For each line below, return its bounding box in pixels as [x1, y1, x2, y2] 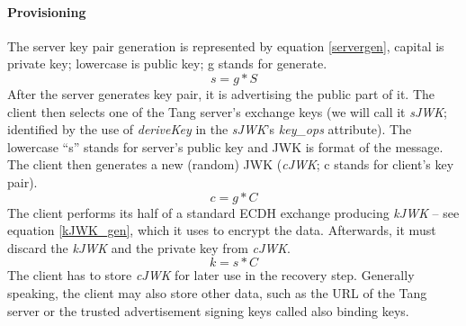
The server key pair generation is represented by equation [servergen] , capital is [7, 36, 444, 55]
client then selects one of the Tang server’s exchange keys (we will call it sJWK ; [7, 102, 447, 121]
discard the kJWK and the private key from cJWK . [7, 238, 291, 257]
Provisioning [7, 2, 86, 21]
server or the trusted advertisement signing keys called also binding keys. [7, 301, 409, 320]
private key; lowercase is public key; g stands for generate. [7, 54, 327, 73]
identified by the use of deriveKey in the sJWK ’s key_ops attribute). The [7, 120, 412, 139]
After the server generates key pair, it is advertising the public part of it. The [7, 84, 435, 103]
